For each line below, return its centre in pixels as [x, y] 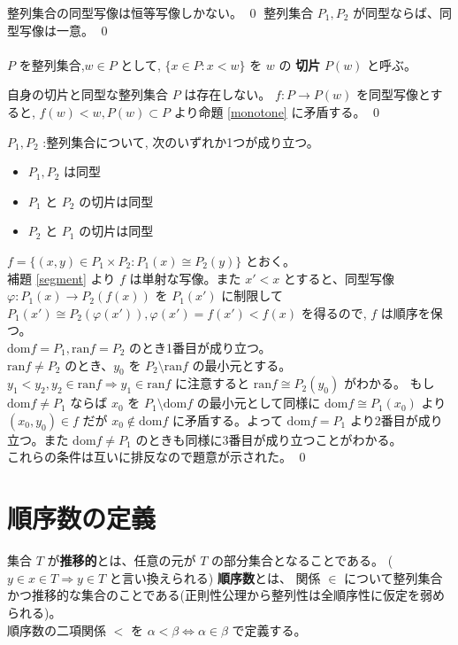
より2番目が [384, 420]
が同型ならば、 [397, 12]
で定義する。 [269, 629]
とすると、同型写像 [339, 278]
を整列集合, [52, 64]
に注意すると [213, 383]
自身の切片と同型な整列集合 [88, 94]
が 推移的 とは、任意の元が [122, 560]
